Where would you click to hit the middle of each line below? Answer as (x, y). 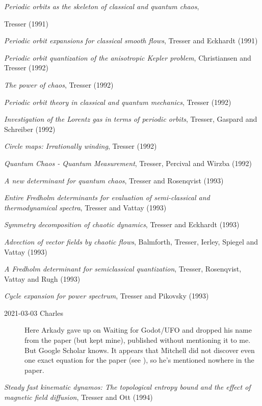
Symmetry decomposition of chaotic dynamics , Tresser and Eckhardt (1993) (122, 224)
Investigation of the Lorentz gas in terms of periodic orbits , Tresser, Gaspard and (131, 119)
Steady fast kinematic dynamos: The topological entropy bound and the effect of (127, 387)
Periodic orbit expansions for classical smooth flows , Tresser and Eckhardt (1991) (131, 40)
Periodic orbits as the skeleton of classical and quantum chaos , (102, 6)
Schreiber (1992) (30, 129)
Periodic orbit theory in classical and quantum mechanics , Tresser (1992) (118, 102)
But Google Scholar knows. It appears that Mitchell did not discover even (140, 350)
